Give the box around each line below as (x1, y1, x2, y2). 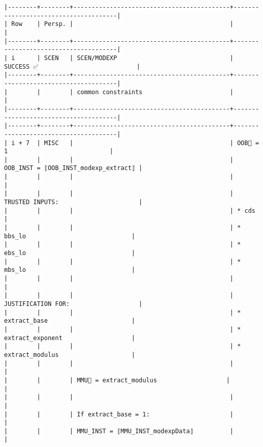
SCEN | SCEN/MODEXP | (44, 54, 234, 62)
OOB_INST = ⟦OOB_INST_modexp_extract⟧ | (4, 164, 143, 172)
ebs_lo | (4, 249, 135, 257)
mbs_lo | (4, 266, 135, 274)
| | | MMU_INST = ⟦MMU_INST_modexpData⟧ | (4, 427, 234, 435)
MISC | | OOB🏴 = (44, 139, 259, 147)
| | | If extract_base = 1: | (4, 410, 234, 418)
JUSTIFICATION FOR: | (4, 300, 143, 308)
